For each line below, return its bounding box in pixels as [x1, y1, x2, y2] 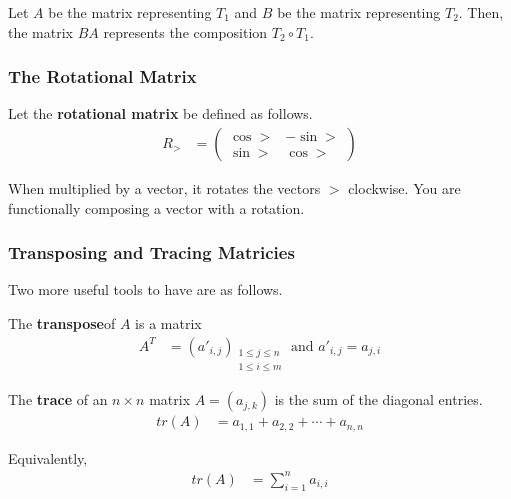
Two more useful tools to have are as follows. [8, 279, 283, 300]
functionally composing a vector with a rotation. [8, 197, 305, 218]
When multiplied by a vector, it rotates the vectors [8, 178, 321, 199]
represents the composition [103, 21, 268, 42]
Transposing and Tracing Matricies [8, 240, 295, 265]
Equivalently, [8, 447, 88, 468]
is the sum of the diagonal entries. [274, 389, 483, 410]
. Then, [458, 2, 504, 22]
